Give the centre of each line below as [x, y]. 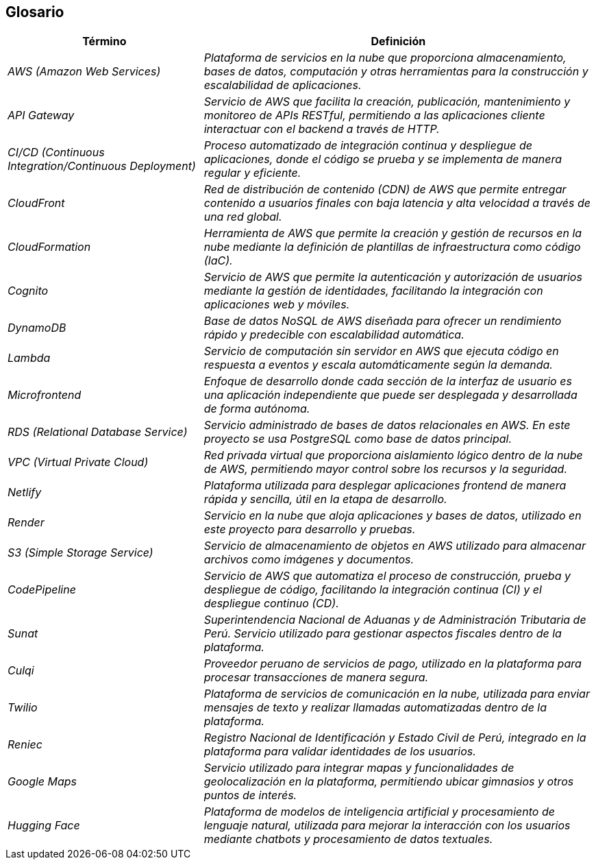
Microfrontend [45, 395]
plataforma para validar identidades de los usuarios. [340, 752]
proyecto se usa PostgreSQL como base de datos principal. [358, 439]
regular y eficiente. [252, 173]
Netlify [25, 492]
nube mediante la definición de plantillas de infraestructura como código [392, 247]
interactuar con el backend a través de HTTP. [322, 129]
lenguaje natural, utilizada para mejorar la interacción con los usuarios [387, 826]
